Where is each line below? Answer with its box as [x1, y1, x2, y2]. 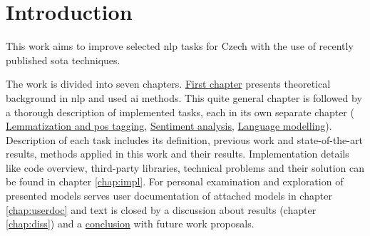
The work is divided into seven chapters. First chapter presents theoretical [6, 76, 331, 91]
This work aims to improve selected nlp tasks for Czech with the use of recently [6, 39, 354, 53]
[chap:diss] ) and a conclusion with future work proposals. [6, 216, 255, 231]
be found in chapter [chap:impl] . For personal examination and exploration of [6, 174, 344, 189]
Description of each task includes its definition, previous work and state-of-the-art [6, 132, 363, 147]
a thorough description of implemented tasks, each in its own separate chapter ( [6, 104, 354, 119]
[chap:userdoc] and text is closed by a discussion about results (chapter [6, 202, 317, 217]
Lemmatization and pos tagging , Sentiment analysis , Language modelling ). [6, 118, 332, 133]
